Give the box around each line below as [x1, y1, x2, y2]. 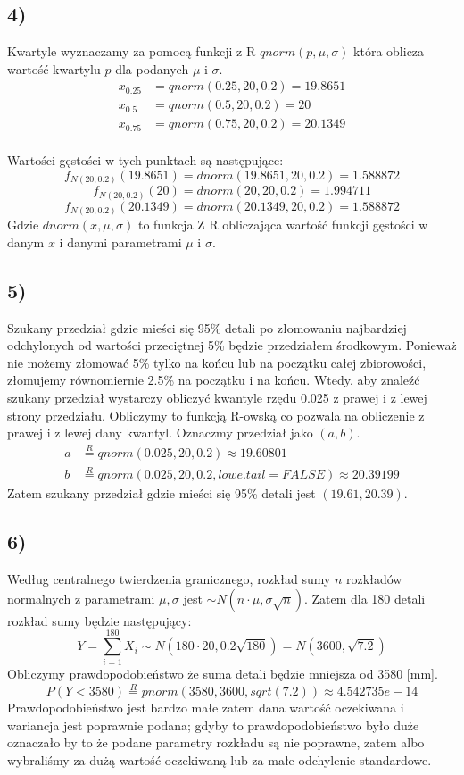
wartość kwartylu [7, 59, 101, 78]
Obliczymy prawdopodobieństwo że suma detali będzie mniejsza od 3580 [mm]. [7, 664, 438, 683]
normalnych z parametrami [7, 588, 155, 607]
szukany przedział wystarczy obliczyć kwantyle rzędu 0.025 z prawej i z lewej [7, 387, 427, 406]
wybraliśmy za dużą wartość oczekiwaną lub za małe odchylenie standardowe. [7, 750, 432, 769]
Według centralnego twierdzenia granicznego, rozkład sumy [7, 570, 331, 588]
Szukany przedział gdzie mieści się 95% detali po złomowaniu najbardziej [7, 318, 407, 337]
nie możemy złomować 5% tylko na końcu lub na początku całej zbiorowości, [7, 353, 427, 371]
